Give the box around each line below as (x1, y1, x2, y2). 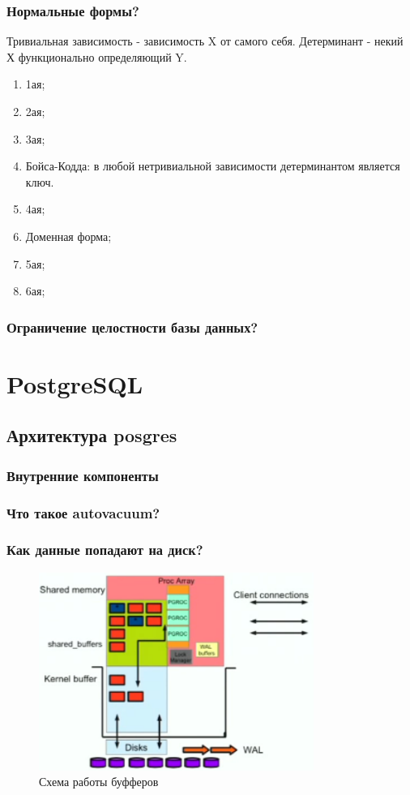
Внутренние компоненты (6, 465, 159, 485)
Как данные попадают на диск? (6, 539, 203, 560)
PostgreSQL (6, 367, 143, 400)
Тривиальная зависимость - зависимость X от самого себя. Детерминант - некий (6, 32, 404, 49)
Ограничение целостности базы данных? (6, 316, 258, 337)
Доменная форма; (25, 227, 112, 244)
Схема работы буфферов (39, 773, 159, 790)
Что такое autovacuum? (6, 502, 160, 522)
